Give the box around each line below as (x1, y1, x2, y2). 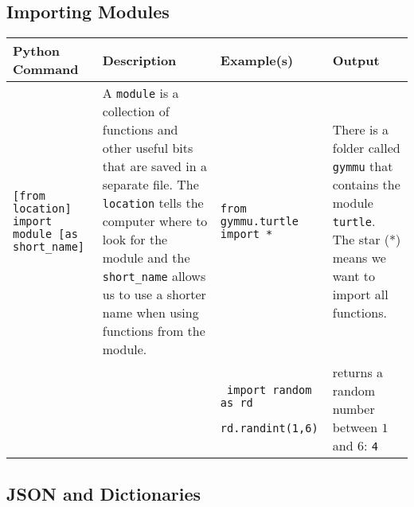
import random (227, 383, 312, 396)
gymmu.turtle (220, 214, 299, 228)
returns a (332, 363, 384, 382)
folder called (332, 138, 400, 158)
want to (332, 267, 376, 286)
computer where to (102, 212, 208, 231)
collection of (102, 102, 170, 121)
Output (332, 50, 380, 69)
